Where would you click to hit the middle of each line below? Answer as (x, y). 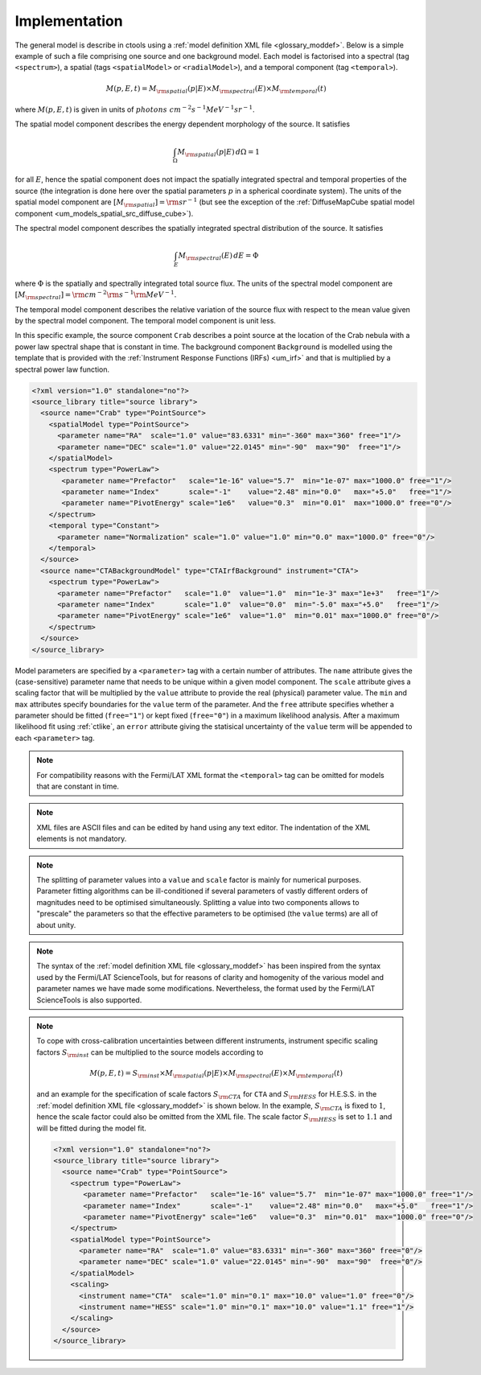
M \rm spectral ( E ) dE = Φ (218, 256)
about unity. (56, 924)
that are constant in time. (78, 786)
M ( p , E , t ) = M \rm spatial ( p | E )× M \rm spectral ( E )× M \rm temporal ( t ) (216, 89)
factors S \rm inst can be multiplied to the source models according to (150, 1053)
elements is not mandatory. (82, 839)
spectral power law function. (62, 369)
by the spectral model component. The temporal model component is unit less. (146, 321)
